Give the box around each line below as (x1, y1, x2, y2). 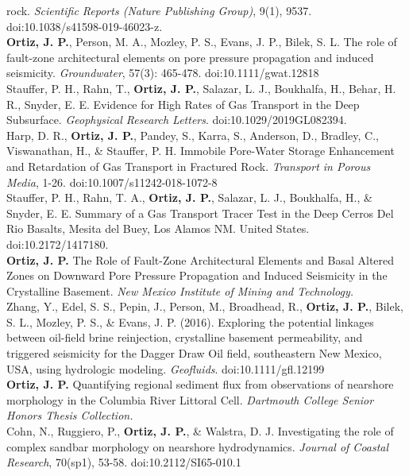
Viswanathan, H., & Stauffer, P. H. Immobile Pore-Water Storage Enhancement (6, 142, 395, 159)
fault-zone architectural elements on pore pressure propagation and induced (6, 48, 374, 65)
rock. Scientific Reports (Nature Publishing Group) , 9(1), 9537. (6, 2, 312, 18)
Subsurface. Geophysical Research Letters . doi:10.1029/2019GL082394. (6, 111, 347, 128)
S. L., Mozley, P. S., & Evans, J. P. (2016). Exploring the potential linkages (6, 313, 374, 330)
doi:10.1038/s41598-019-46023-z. (6, 17, 163, 34)
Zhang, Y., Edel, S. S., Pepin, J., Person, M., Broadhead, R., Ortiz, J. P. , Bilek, (6, 298, 403, 315)
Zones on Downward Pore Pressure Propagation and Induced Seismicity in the (6, 267, 388, 284)
